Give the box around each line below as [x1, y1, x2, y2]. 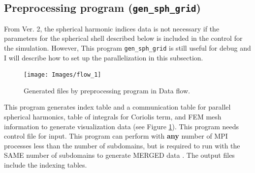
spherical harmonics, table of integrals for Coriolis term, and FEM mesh [4, 112, 222, 122]
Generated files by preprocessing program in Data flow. [24, 85, 190, 95]
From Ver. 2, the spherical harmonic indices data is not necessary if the [4, 23, 220, 33]
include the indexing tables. [4, 160, 87, 170]
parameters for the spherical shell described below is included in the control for [4, 33, 243, 43]
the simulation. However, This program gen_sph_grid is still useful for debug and [4, 42, 251, 53]
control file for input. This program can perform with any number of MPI [4, 131, 228, 141]
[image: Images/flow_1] [24, 71, 101, 79]
